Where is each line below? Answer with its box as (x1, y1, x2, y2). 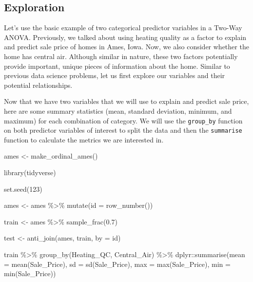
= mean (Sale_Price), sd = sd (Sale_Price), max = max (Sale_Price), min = (4, 259, 231, 269)
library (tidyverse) (4, 167, 56, 178)
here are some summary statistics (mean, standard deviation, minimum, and (4, 105, 232, 116)
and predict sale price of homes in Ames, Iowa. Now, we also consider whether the (4, 41, 249, 52)
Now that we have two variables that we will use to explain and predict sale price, (4, 96, 249, 106)
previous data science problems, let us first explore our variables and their (4, 70, 225, 81)
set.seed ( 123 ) (4, 183, 42, 194)
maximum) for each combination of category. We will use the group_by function (4, 115, 243, 125)
